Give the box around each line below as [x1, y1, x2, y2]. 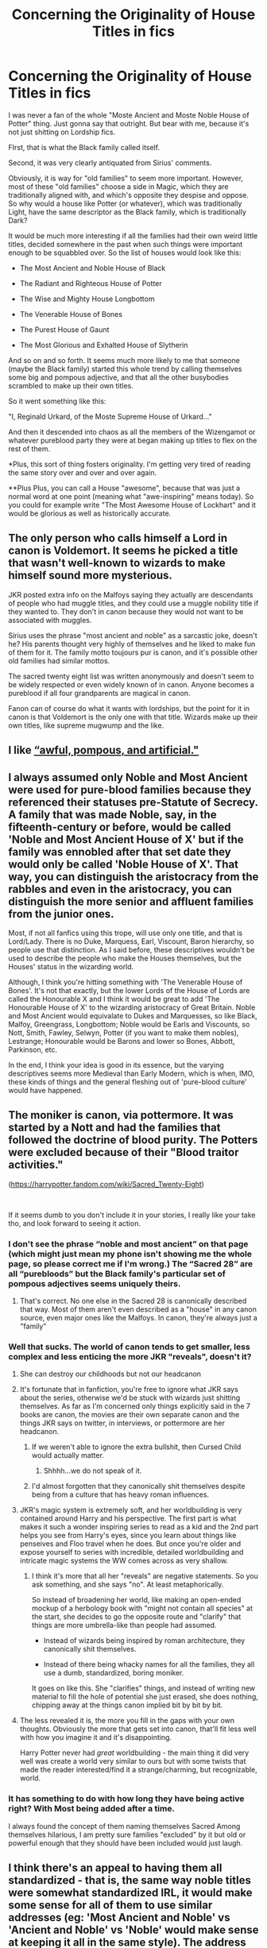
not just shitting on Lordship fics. [8, 127, 116, 137]
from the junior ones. [8, 907, 114, 921]
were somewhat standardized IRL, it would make [8, 1886, 253, 1900]
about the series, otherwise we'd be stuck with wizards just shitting [19, 1393, 241, 1403]
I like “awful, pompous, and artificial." [8, 744, 199, 757]
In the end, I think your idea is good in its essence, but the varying [8, 1060, 224, 1069]
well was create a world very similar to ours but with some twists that [19, 1757, 246, 1766]
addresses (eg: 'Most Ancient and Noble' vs [8, 1911, 230, 1924]
